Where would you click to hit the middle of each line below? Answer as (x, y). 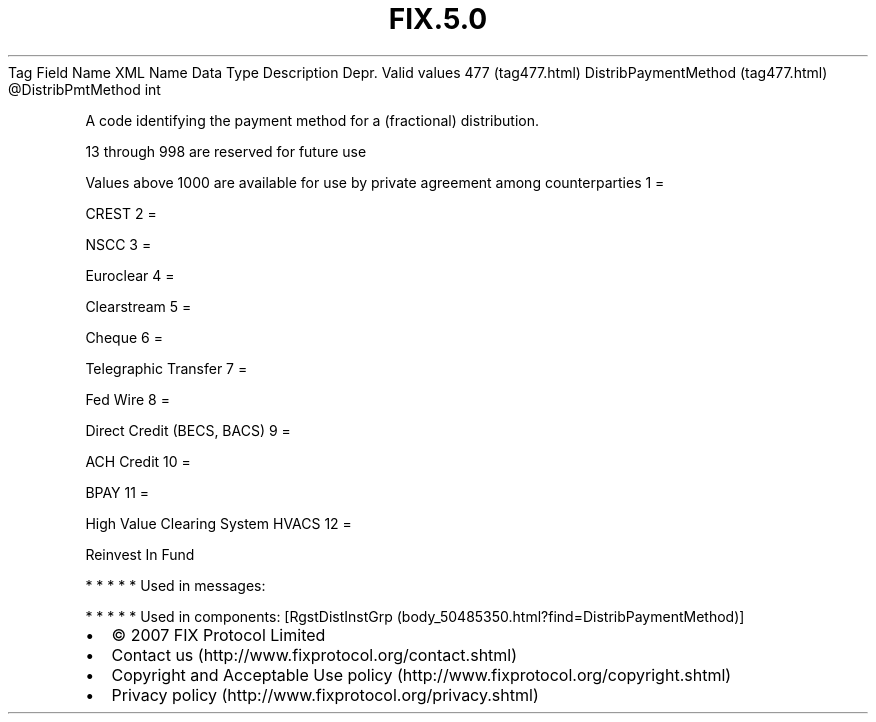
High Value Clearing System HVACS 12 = (218, 523)
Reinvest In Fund (140, 554)
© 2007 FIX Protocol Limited (218, 634)
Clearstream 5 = (138, 306)
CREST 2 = (121, 213)
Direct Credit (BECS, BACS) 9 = (188, 430)
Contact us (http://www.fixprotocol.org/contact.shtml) (314, 654)
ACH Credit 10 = (138, 461)
